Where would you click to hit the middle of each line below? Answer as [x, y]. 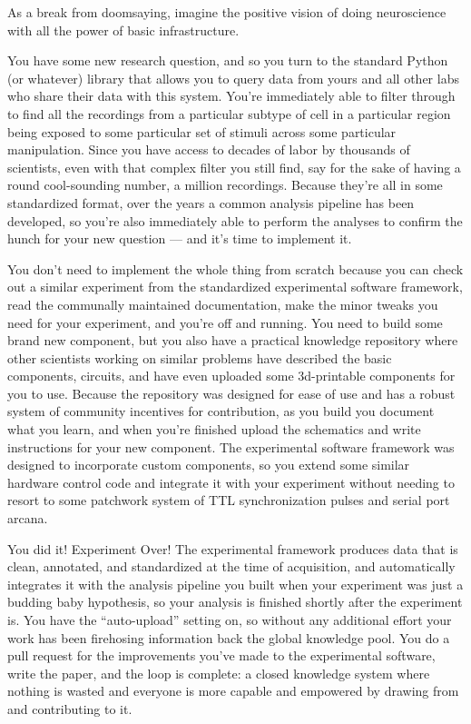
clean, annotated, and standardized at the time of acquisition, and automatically [231, 566]
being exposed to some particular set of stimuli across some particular [202, 131]
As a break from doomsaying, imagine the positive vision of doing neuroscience [227, 12]
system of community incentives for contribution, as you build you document [221, 411]
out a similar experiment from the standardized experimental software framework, [235, 287]
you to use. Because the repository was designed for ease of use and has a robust [231, 393]
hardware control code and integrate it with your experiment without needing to [231, 482]
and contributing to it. [70, 708]
